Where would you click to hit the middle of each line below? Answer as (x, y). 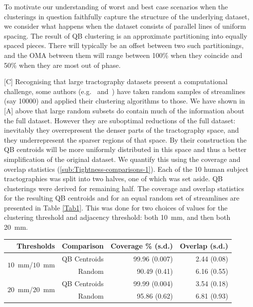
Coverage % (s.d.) (142, 246)
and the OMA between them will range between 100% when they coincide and (123, 55)
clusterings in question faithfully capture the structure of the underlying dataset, (127, 16)
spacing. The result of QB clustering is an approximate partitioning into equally (126, 35)
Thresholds (36, 246)
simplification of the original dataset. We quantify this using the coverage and (122, 159)
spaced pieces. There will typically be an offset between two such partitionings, (124, 45)
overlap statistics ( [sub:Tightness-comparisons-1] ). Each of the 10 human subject (126, 169)
